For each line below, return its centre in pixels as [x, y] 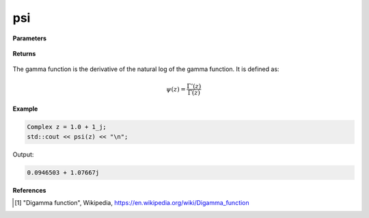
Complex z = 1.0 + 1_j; [67, 127]
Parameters [30, 38]
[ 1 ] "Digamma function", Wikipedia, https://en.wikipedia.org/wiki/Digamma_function [132, 203]
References [29, 190]
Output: [23, 154]
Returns [24, 53]
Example [25, 109]
